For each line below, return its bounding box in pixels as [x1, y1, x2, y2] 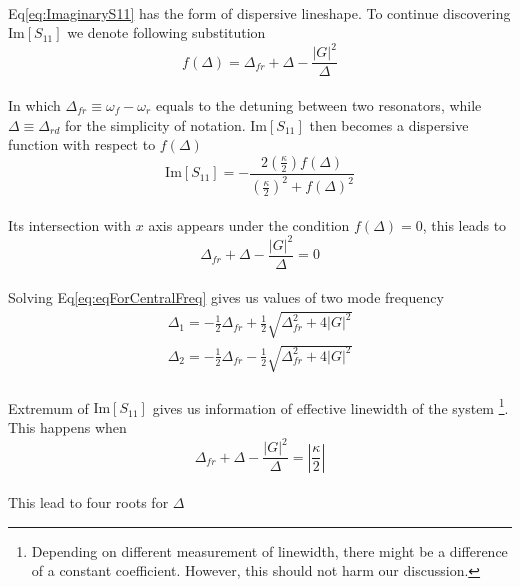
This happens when [8, 417, 127, 438]
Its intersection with [8, 214, 132, 235]
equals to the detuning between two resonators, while [155, 94, 482, 115]
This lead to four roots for [8, 492, 169, 513]
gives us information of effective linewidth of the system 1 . [152, 394, 509, 418]
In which [8, 94, 61, 115]
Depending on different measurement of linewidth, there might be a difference [31, 540, 508, 561]
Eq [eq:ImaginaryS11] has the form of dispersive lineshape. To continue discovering [8, 2, 511, 23]
